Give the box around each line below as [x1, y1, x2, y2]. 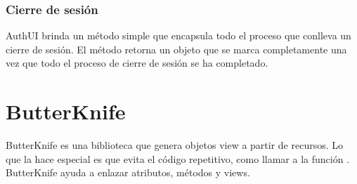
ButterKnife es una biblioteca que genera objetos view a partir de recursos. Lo [6, 138, 344, 152]
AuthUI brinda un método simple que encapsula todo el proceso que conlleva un [6, 28, 351, 43]
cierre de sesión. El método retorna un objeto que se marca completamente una [6, 41, 347, 56]
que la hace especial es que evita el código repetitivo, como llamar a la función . [6, 151, 350, 166]
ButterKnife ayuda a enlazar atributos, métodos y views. [6, 165, 250, 180]
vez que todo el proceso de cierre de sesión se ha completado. [6, 55, 268, 70]
